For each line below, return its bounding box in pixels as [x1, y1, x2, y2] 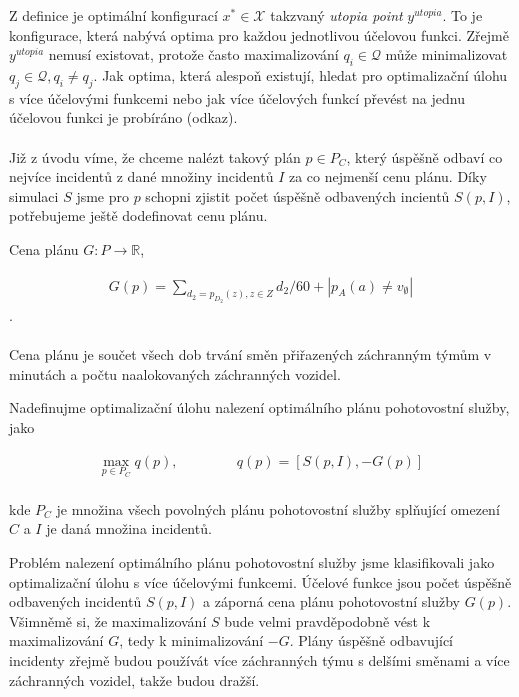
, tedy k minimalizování [119, 630, 264, 651]
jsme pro [76, 185, 129, 206]
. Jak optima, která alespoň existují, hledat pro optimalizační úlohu [93, 64, 508, 85]
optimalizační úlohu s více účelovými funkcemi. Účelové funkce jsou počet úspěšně [9, 571, 512, 592]
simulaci [9, 185, 59, 206]
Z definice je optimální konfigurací [9, 5, 218, 25]
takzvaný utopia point [270, 5, 403, 25]
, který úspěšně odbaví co [346, 146, 503, 167]
